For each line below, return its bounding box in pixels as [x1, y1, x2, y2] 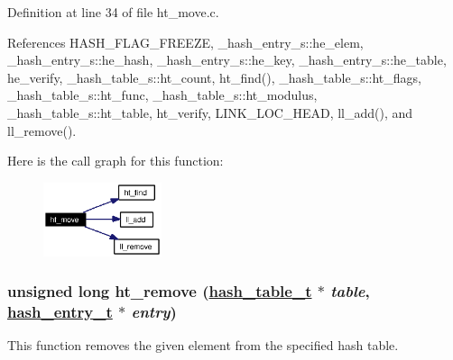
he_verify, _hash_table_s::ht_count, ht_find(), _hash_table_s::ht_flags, [7, 67, 422, 86]
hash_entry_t [7, 301, 113, 323]
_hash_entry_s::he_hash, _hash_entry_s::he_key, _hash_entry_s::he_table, [7, 50, 447, 69]
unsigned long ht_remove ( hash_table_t [7, 280, 312, 302]
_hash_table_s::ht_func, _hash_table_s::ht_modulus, [7, 85, 318, 104]
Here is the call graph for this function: [7, 151, 224, 170]
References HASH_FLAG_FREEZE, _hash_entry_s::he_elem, [7, 32, 364, 51]
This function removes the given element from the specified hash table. [7, 336, 399, 355]
